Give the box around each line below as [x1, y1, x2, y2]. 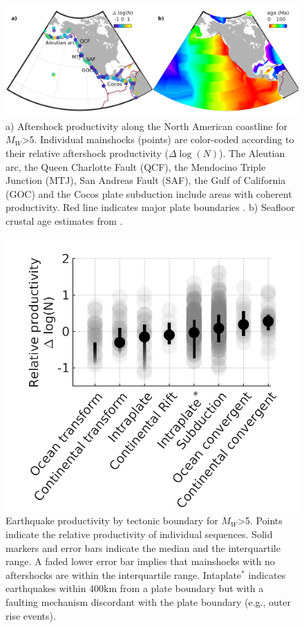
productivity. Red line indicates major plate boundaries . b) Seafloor [6, 200, 295, 214]
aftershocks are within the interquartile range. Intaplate [6, 567, 242, 582]
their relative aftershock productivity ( [6, 146, 169, 160]
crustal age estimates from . [6, 213, 123, 228]
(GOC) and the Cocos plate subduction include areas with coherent [6, 186, 292, 201]
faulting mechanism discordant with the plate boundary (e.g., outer [6, 594, 291, 609]
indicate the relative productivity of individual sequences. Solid [6, 526, 273, 541]
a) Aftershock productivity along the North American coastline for [6, 118, 287, 133]
